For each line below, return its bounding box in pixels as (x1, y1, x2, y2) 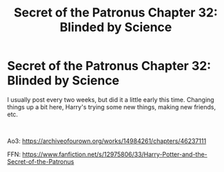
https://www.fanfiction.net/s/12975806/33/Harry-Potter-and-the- (22, 150, 208, 158)
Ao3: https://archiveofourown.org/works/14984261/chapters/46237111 (7, 136, 207, 145)
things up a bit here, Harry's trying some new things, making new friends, (7, 103, 216, 111)
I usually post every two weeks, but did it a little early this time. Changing (7, 95, 215, 104)
